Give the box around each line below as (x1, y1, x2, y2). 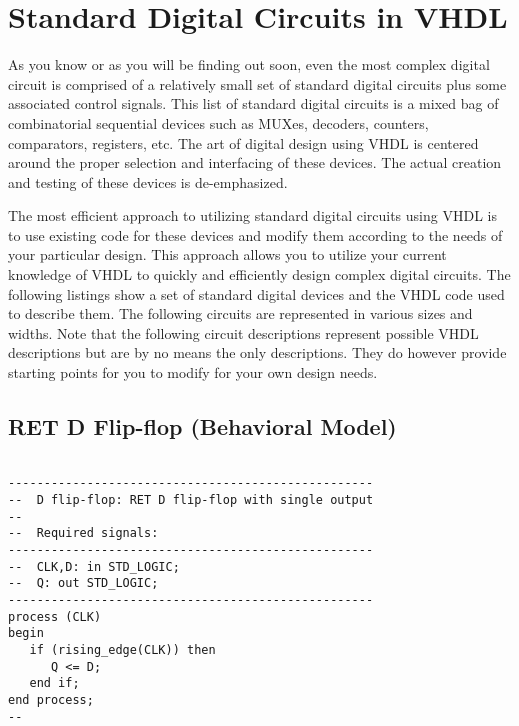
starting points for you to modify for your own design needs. (8, 362, 378, 383)
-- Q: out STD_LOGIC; (8, 576, 159, 591)
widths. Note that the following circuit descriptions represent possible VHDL (8, 322, 479, 343)
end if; (29, 676, 80, 691)
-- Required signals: (8, 526, 159, 541)
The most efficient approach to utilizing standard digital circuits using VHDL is (8, 205, 497, 226)
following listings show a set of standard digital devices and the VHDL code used (8, 283, 505, 304)
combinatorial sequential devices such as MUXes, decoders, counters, (8, 112, 429, 133)
